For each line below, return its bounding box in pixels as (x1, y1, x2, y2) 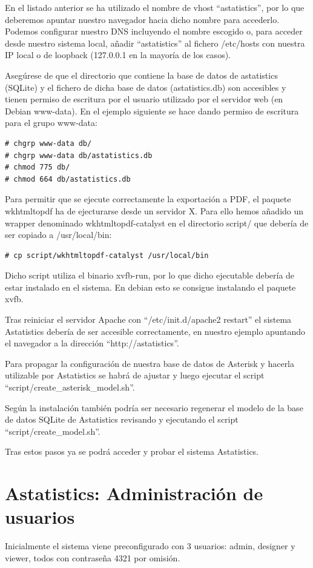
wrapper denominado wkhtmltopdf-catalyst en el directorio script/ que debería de (5, 216, 309, 229)
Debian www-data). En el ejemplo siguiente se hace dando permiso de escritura (5, 104, 299, 117)
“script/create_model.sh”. (5, 424, 100, 437)
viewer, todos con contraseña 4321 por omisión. (5, 551, 180, 564)
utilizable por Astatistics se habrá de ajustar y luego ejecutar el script (5, 369, 265, 381)
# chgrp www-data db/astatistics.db (5, 151, 153, 160)
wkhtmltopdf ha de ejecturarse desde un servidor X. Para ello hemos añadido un (5, 204, 304, 217)
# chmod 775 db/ (5, 163, 70, 172)
